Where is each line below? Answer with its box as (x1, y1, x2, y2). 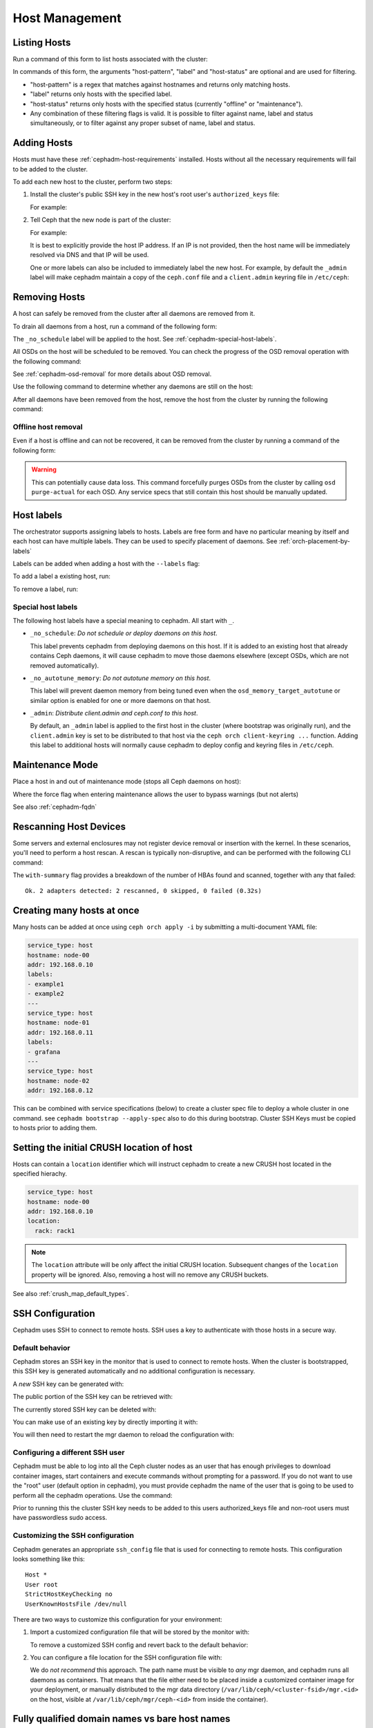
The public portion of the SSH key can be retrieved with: (12, 1393, 173, 1401)
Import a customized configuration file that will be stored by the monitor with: (30, 1628, 250, 1636)
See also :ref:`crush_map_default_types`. (12, 1289, 129, 1297)
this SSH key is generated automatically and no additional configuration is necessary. (12, 1367, 256, 1375)
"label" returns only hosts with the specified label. (30, 90, 173, 98)
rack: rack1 (35, 1227, 75, 1234)
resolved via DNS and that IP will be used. (30, 251, 149, 259)
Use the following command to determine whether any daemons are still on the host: (12, 382, 254, 391)
